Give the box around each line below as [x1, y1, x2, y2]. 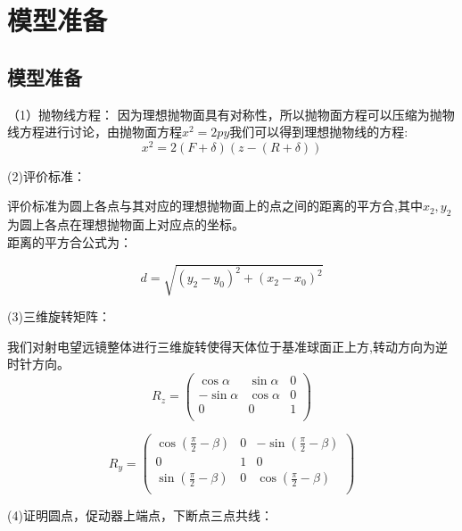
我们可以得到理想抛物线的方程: [229, 122, 408, 141]
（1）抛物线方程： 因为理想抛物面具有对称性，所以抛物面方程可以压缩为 [7, 104, 430, 123]
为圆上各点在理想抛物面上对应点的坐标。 [7, 215, 244, 234]
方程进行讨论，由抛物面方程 [19, 122, 182, 141]
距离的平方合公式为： [7, 232, 132, 251]
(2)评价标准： [7, 166, 86, 185]
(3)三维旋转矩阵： [7, 306, 111, 325]
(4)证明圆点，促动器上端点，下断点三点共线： [7, 506, 273, 525]
